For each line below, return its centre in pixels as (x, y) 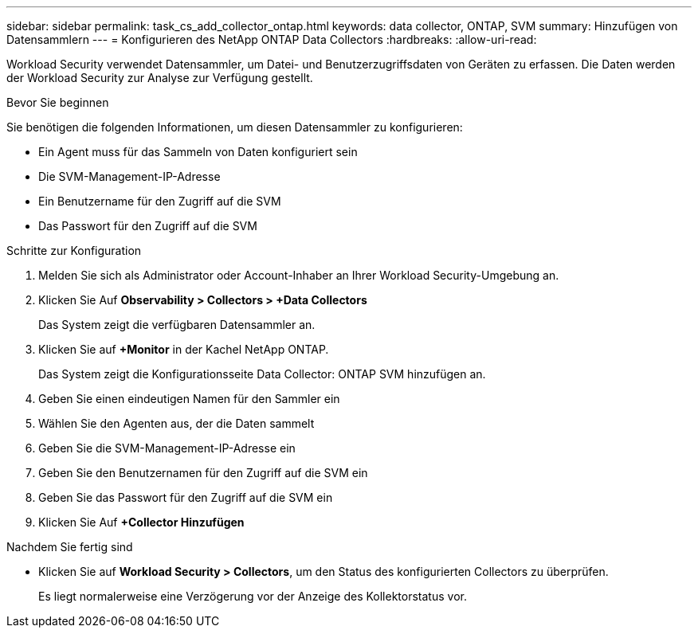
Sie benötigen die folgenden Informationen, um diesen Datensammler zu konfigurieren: (235, 127)
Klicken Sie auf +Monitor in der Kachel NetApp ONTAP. (184, 349)
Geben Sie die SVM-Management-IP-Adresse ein (167, 448)
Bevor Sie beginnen (58, 102)
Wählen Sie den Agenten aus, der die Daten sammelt (176, 423)
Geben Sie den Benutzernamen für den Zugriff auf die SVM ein (203, 473)
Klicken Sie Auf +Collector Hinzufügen (141, 522)
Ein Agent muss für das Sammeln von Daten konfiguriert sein (198, 152)
